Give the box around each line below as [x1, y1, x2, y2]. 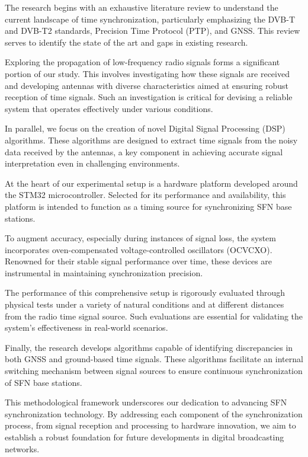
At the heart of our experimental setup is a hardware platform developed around [5, 177, 298, 189]
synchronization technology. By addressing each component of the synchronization [5, 407, 303, 420]
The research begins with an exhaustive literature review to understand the [5, 1, 278, 13]
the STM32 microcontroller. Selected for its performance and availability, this [5, 188, 286, 201]
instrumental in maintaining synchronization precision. [5, 266, 203, 279]
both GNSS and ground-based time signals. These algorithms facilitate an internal [5, 353, 303, 365]
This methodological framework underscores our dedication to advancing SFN [5, 396, 287, 408]
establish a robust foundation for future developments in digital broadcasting [5, 431, 284, 443]
